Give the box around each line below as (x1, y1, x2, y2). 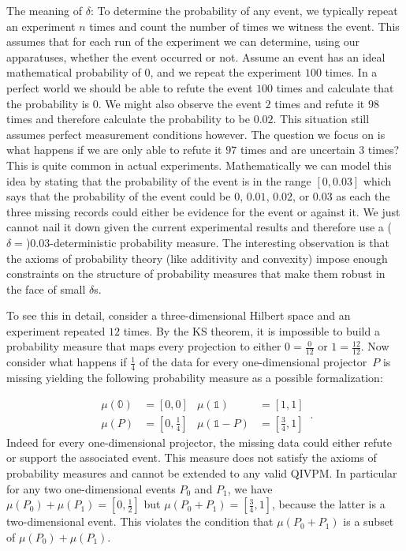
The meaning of (6, 2, 83, 18)
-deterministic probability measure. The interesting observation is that (50, 234, 389, 250)
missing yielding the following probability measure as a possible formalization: (6, 369, 383, 386)
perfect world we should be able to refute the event (6, 79, 253, 96)
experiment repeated (6, 322, 106, 339)
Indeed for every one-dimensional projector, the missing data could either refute (6, 433, 392, 450)
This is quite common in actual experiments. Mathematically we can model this (6, 156, 392, 173)
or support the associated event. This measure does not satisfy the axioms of (6, 449, 377, 466)
